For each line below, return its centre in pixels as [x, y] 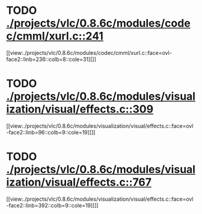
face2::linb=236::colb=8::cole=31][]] [51, 59]
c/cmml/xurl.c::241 [55, 36]
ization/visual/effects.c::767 [79, 182]
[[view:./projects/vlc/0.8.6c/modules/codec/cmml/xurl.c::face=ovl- [89, 52]
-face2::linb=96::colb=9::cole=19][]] [51, 132]
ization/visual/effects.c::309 [80, 109]
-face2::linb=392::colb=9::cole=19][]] [53, 205]
